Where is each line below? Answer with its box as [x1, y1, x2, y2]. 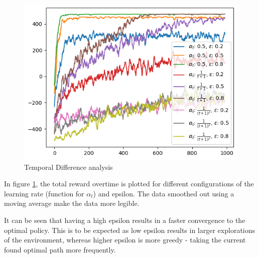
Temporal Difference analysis [24, 161, 113, 172]
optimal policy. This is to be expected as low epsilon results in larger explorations [4, 224, 255, 235]
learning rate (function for [4, 188, 84, 198]
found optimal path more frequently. [4, 244, 116, 254]
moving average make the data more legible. [4, 198, 140, 208]
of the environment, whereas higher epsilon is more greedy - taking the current [4, 234, 246, 245]
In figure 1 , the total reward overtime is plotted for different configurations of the [4, 178, 254, 189]
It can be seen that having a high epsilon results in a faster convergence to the [4, 215, 245, 225]
